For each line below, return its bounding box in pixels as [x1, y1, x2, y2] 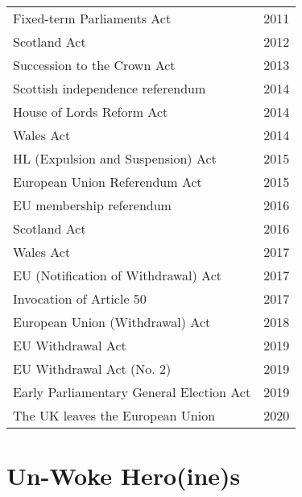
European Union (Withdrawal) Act [13, 313, 211, 331]
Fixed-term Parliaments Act [13, 9, 172, 27]
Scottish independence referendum [13, 79, 206, 97]
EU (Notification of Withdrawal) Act [13, 266, 221, 284]
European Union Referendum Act [13, 172, 202, 191]
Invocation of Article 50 [13, 289, 147, 308]
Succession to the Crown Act [13, 56, 176, 74]
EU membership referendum [13, 196, 172, 214]
